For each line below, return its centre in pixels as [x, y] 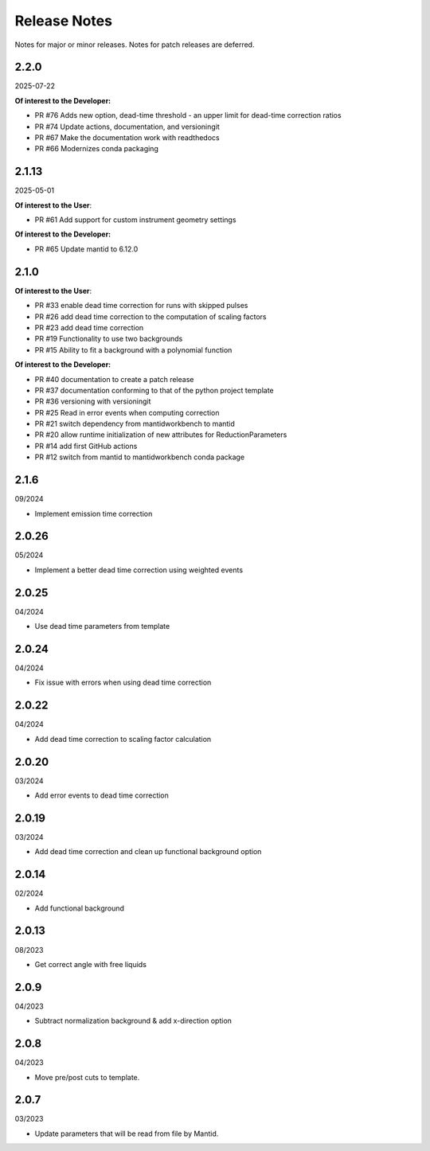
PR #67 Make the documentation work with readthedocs [127, 138]
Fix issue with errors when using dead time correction [123, 683]
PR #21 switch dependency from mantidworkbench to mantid [135, 424]
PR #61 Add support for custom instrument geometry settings [135, 220]
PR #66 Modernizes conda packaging [96, 149]
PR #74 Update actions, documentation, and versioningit [127, 127]
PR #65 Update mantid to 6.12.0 [86, 249]
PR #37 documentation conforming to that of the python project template [154, 390]
